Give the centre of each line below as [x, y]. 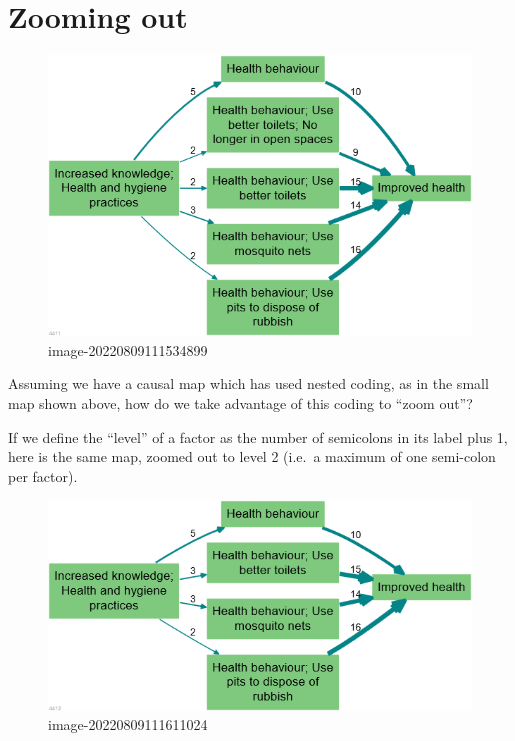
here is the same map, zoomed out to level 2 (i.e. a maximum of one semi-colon [252, 456]
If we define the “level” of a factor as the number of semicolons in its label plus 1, [258, 436]
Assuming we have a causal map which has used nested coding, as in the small [248, 383]
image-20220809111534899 [128, 349]
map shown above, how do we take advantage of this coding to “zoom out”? [240, 402]
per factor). [43, 475]
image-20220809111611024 [128, 724]
